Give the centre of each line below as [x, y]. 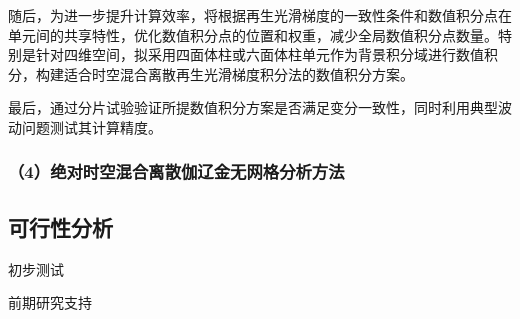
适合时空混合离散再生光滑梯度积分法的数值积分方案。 [238, 73]
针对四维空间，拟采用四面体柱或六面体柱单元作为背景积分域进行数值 [259, 54]
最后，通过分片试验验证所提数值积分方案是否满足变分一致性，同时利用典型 [253, 107]
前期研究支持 [50, 302]
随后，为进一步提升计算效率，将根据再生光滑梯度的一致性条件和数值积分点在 [260, 15]
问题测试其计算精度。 [91, 126]
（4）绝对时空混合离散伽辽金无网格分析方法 [176, 171]
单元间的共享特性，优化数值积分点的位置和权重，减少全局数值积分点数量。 [253, 34]
